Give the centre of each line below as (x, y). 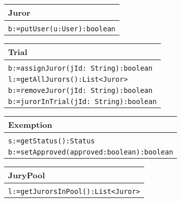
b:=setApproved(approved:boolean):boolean (91, 152)
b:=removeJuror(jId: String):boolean (80, 90)
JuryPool (27, 175)
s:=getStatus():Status (51, 141)
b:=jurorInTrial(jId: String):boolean (82, 102)
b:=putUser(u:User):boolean (62, 29)
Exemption (30, 124)
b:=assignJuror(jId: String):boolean (80, 68)
